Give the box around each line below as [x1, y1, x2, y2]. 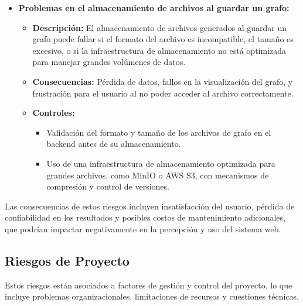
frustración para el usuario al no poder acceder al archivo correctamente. [32, 87, 294, 99]
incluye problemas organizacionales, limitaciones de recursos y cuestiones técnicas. [5, 290, 299, 302]
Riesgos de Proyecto [5, 251, 130, 269]
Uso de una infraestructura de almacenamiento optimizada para [46, 157, 275, 169]
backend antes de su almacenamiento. [46, 137, 181, 150]
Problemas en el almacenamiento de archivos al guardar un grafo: [18, 2, 290, 13]
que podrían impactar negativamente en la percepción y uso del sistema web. [5, 222, 281, 235]
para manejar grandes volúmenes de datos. [32, 56, 186, 68]
